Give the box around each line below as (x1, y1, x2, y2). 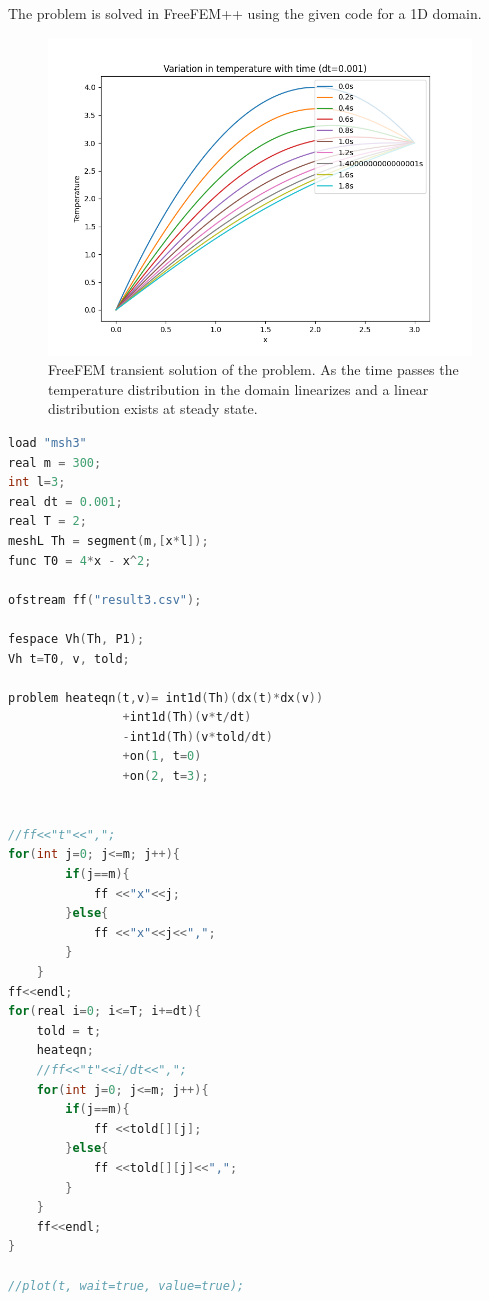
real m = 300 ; (8, 455, 102, 470)
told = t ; (36, 1023, 102, 1038)
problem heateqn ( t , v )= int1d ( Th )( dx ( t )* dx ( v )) (8, 690, 324, 705)
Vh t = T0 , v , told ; (8, 651, 130, 666)
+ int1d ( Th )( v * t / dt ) (122, 710, 252, 725)
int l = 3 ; (8, 475, 66, 490)
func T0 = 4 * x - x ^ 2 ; (8, 553, 152, 568)
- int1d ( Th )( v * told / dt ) (122, 729, 273, 744)
